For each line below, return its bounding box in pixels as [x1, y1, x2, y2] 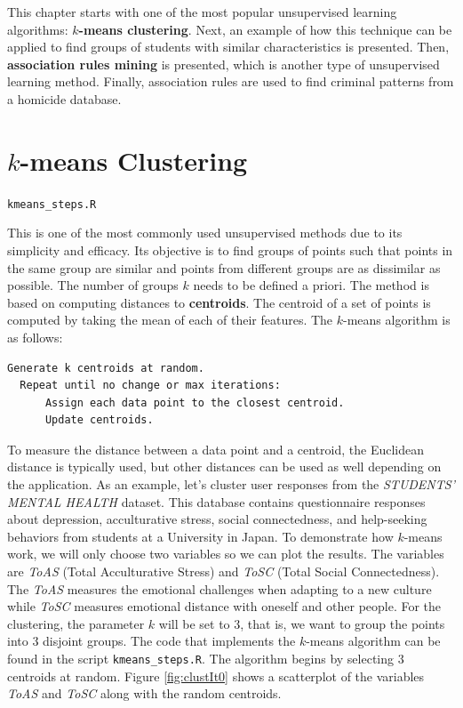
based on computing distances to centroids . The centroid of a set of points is [7, 293, 431, 311]
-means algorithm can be [306, 632, 441, 650]
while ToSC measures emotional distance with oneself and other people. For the [7, 597, 442, 615]
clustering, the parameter [7, 614, 145, 632]
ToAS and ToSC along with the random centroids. [7, 684, 282, 703]
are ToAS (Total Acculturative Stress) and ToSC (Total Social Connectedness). [7, 562, 440, 581]
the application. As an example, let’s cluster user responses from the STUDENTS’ [7, 475, 455, 494]
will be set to [158, 614, 230, 632]
